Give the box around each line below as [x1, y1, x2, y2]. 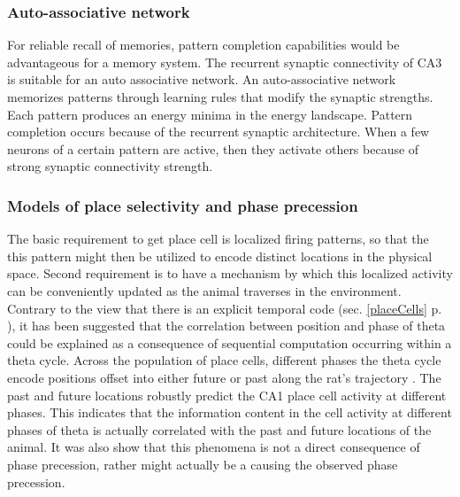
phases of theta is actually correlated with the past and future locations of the [7, 420, 432, 439]
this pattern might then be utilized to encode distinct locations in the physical [7, 246, 433, 265]
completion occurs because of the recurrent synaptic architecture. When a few [7, 122, 430, 141]
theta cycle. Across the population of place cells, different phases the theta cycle [7, 351, 441, 369]
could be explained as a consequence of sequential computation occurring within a [7, 333, 452, 352]
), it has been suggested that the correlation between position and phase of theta [7, 316, 446, 335]
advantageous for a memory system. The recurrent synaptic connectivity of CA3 [7, 52, 442, 71]
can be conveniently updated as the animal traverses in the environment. [7, 281, 402, 299]
